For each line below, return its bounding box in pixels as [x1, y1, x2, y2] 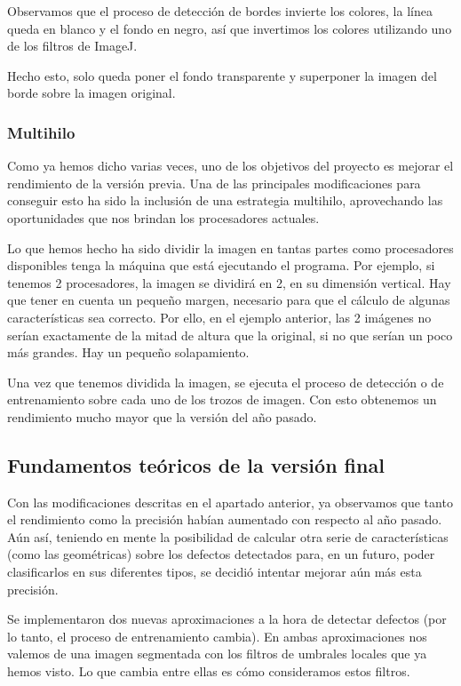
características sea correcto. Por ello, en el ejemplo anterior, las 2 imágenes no [7, 307, 432, 326]
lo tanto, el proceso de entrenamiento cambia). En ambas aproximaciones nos [7, 626, 427, 645]
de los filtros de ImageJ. [7, 36, 138, 55]
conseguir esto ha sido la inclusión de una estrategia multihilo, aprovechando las [7, 191, 443, 210]
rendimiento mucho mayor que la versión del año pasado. [7, 407, 317, 426]
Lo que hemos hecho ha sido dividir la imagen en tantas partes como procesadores [7, 238, 454, 257]
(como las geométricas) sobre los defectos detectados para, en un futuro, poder [7, 545, 435, 563]
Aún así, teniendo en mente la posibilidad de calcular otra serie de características [7, 527, 449, 546]
